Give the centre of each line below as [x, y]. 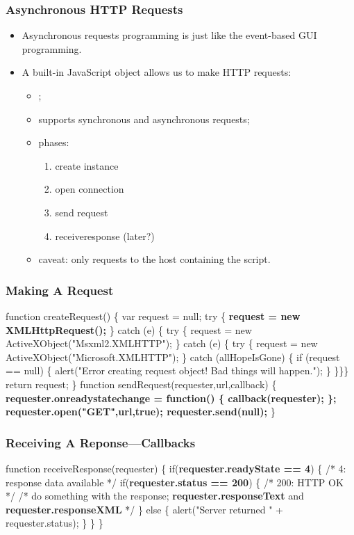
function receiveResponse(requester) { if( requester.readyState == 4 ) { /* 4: [176, 468]
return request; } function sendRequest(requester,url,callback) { [141, 384]
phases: [54, 142]
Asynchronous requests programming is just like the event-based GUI [169, 35]
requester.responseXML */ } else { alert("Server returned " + [144, 509]
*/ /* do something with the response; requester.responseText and [155, 496]
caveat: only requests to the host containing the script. [154, 259]
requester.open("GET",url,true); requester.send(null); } [141, 412]
